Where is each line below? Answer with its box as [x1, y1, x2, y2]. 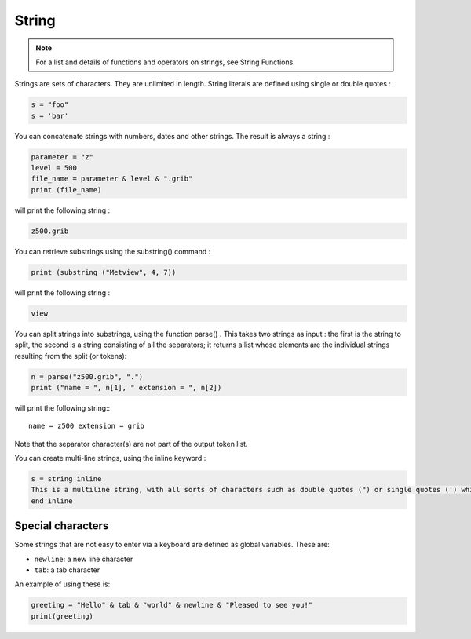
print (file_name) [31, 185, 102, 194]
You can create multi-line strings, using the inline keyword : [14, 454, 206, 463]
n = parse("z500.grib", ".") [31, 372, 144, 381]
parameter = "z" [31, 152, 94, 161]
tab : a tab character [34, 565, 100, 575]
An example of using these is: [14, 579, 111, 589]
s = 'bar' [31, 111, 69, 120]
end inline [31, 496, 73, 506]
